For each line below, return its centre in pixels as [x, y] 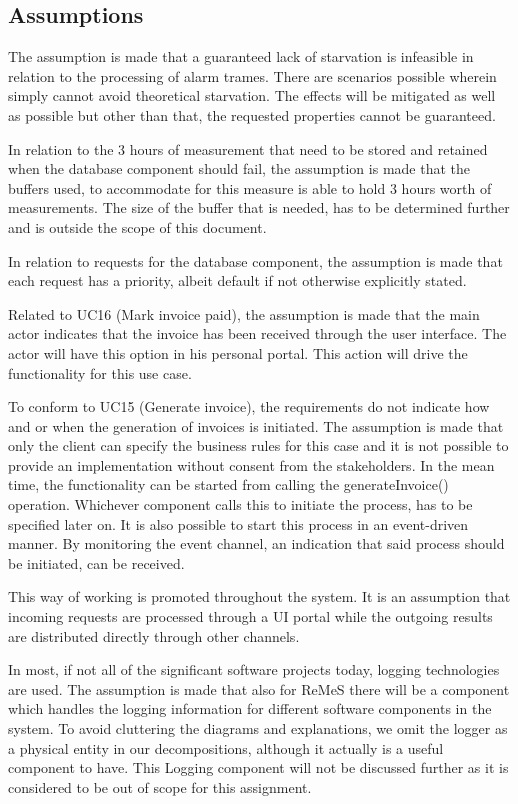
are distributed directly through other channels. [154, 635]
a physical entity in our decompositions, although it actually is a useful [226, 747]
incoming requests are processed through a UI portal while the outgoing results [250, 616]
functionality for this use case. [100, 372]
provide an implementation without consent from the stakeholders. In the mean [251, 464]
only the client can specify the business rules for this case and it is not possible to [258, 445]
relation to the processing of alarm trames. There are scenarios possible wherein [252, 75]
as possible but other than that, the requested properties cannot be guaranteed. [252, 114]
